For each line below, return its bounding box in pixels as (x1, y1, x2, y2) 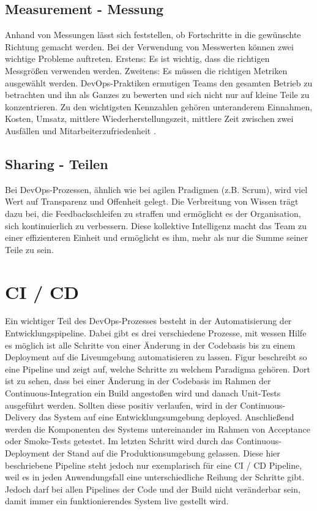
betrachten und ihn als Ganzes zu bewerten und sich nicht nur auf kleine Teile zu (5, 88, 310, 101)
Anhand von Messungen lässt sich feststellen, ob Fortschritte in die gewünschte (5, 28, 301, 41)
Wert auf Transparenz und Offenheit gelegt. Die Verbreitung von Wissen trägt (5, 195, 299, 208)
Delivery (5, 411, 36, 423)
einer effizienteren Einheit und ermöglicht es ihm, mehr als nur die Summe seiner (5, 231, 308, 244)
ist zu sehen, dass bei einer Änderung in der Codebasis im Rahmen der (5, 374, 271, 387)
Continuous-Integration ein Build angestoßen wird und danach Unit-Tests (5, 387, 281, 399)
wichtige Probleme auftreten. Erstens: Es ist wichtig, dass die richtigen (5, 52, 270, 65)
